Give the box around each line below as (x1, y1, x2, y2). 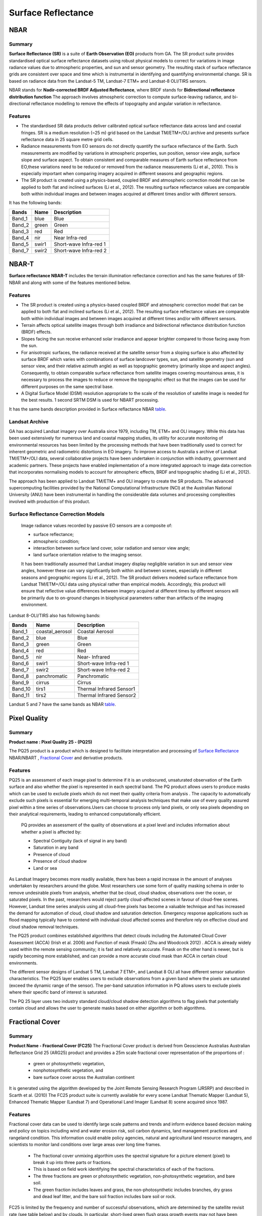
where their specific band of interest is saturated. (9, 989, 108, 995)
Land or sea (33, 865, 57, 871)
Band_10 (12, 685, 31, 692)
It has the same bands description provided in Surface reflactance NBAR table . (9, 406, 167, 412)
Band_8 (12, 673, 29, 680)
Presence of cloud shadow (33, 858, 87, 864)
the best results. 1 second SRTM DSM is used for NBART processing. (21, 397, 159, 403)
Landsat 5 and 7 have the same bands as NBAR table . (9, 701, 116, 707)
